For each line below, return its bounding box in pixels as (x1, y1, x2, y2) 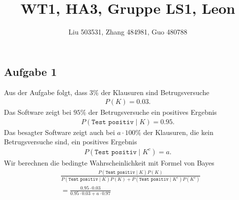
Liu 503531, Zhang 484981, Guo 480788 (68, 27, 187, 37)
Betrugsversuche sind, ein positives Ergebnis (4, 136, 137, 147)
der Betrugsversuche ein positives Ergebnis (88, 107, 217, 117)
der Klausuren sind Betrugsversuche (101, 87, 209, 97)
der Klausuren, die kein (143, 127, 214, 137)
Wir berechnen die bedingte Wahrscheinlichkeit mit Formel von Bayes (4, 158, 214, 167)
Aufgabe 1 (4, 64, 57, 79)
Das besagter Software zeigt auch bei (4, 127, 115, 137)
